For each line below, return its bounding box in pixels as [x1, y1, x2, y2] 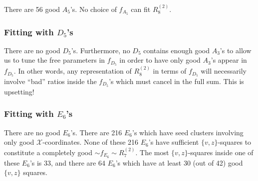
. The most [135, 147, 169, 157]
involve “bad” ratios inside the [4, 76, 97, 87]
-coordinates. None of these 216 [42, 137, 139, 147]
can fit [131, 3, 151, 14]
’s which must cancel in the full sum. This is [109, 76, 244, 87]
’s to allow [220, 45, 252, 55]
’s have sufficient [148, 137, 199, 147]
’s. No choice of [70, 3, 117, 14]
